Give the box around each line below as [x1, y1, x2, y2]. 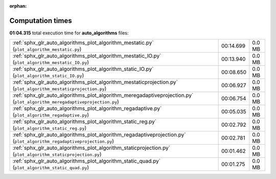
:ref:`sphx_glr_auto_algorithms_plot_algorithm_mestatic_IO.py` [12, 52, 162, 59]
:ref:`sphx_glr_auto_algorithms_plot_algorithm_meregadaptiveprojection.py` [12, 92, 194, 99]
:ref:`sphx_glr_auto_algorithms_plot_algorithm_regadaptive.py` [12, 105, 162, 112]
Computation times [9, 16, 72, 25]
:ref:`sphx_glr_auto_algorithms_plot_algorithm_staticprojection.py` [12, 144, 171, 151]
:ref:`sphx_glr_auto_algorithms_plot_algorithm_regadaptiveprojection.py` [12, 131, 186, 138]
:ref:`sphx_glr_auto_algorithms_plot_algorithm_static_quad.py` [12, 157, 161, 165]
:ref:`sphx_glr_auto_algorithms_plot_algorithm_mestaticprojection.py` [12, 78, 178, 86]
